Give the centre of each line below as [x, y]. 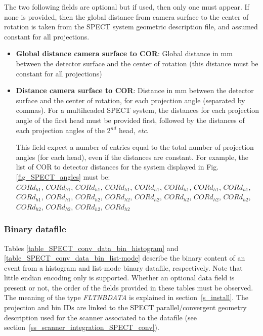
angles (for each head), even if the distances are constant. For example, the [132, 157]
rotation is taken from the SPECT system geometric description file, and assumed [131, 27]
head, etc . [134, 130]
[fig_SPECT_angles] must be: [63, 176]
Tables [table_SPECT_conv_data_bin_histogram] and [91, 248]
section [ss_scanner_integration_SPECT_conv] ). [82, 327]
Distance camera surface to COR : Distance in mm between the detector [135, 90]
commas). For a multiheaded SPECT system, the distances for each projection [137, 110]
